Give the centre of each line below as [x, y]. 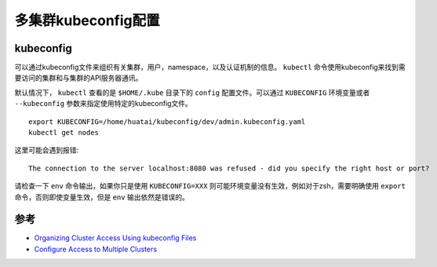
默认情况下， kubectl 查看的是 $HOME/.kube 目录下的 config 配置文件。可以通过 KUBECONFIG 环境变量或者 [192, 92]
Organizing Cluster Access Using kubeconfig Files [115, 238]
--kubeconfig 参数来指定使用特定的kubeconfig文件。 [103, 104]
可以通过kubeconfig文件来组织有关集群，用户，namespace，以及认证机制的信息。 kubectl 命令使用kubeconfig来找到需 [210, 68]
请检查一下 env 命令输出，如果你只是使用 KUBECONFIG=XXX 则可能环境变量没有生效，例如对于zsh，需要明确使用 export [210, 186]
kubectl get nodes [64, 133]
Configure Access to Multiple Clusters [95, 249]
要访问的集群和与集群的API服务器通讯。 [78, 78]
